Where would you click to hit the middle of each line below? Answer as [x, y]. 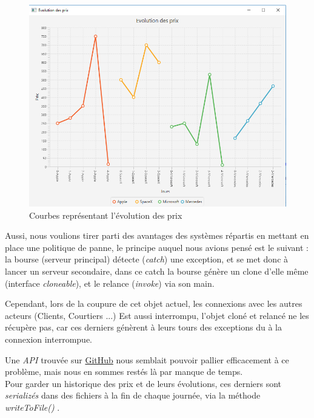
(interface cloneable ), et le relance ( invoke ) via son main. [110, 283]
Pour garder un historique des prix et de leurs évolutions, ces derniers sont [143, 383]
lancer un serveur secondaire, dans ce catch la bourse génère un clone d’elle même [157, 271]
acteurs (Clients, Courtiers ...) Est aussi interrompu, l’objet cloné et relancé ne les [157, 315]
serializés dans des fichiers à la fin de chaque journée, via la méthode [133, 395]
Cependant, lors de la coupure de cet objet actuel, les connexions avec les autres [154, 303]
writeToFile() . [32, 407]
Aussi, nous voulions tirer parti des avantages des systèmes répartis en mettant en [157, 235]
